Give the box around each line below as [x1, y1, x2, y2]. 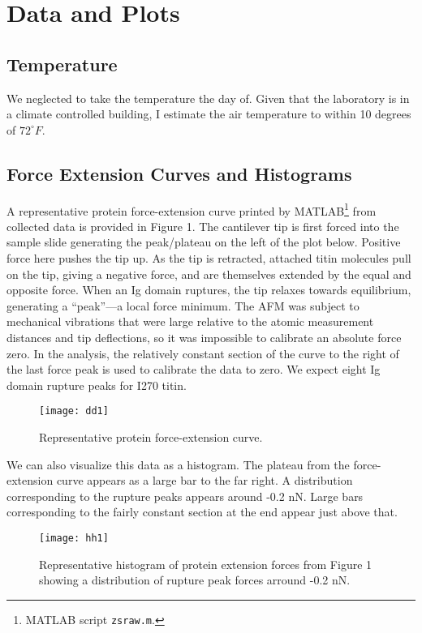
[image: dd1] [39, 405, 109, 417]
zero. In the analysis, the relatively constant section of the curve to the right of [6, 344, 399, 361]
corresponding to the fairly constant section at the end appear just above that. [6, 503, 398, 520]
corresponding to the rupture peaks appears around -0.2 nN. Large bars [6, 487, 364, 504]
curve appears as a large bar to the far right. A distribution [56, 472, 353, 489]
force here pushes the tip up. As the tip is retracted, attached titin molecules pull [6, 250, 411, 266]
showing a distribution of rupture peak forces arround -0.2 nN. [39, 571, 351, 588]
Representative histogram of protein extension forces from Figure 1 [39, 555, 372, 572]
